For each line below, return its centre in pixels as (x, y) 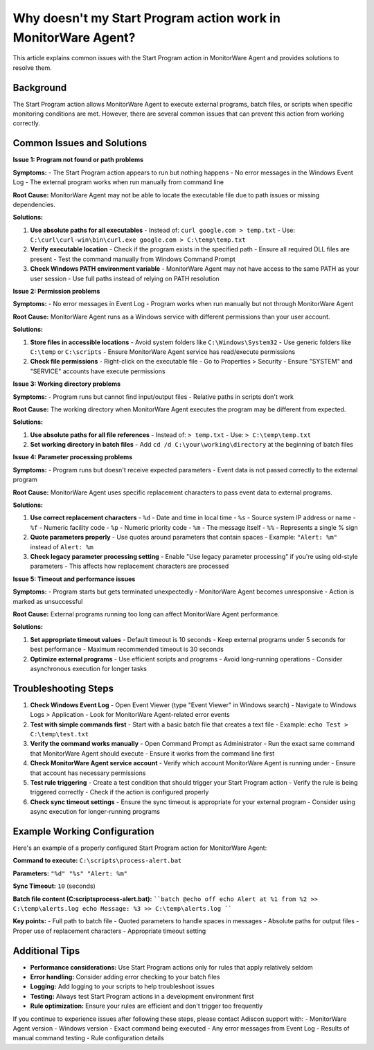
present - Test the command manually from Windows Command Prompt (133, 259)
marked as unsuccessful (48, 601)
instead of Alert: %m (62, 546)
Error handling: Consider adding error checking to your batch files (125, 977)
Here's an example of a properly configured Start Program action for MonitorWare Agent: (140, 848)
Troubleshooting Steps (63, 688)
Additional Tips (46, 951)
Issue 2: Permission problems (56, 292)
